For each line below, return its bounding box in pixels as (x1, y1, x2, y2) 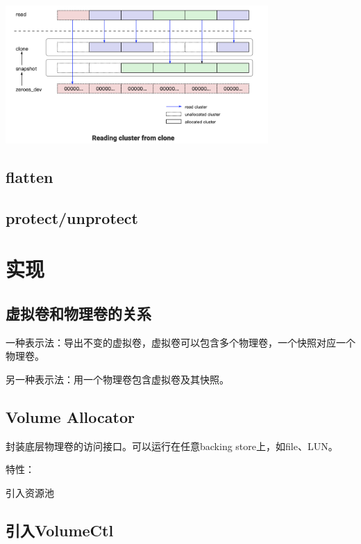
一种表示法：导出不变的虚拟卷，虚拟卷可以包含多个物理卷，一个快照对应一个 (6, 335, 355, 349)
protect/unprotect (6, 207, 138, 228)
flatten (6, 166, 53, 187)
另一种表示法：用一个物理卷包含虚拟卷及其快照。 (6, 371, 229, 386)
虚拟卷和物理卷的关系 (6, 302, 151, 323)
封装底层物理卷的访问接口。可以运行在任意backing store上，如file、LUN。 (6, 438, 338, 453)
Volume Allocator (6, 406, 135, 427)
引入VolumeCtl (6, 519, 114, 541)
